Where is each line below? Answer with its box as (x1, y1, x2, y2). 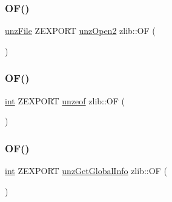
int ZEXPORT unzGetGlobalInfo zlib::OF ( (5, 164, 167, 177)
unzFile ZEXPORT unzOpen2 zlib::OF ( (5, 24, 156, 37)
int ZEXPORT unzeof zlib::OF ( (5, 94, 125, 107)
